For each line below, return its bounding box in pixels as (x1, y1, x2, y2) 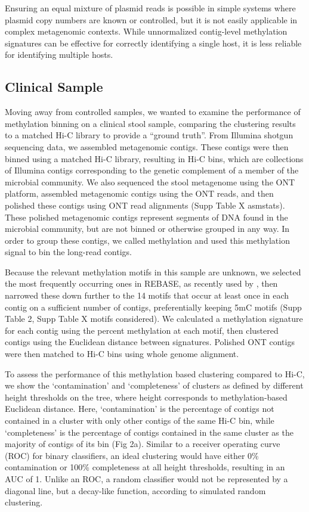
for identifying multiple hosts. (5, 48, 113, 61)
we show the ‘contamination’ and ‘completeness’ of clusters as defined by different (5, 379, 304, 392)
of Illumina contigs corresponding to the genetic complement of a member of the (5, 164, 299, 176)
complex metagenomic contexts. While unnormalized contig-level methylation (5, 25, 288, 38)
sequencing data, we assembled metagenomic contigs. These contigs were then (5, 140, 289, 153)
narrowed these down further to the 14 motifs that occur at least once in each (5, 289, 289, 302)
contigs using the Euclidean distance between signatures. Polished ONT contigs (5, 336, 295, 348)
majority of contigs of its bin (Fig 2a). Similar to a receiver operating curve (5, 437, 280, 450)
